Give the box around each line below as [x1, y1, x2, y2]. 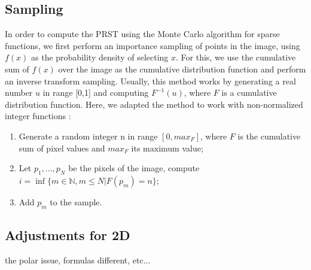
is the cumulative [237, 129, 301, 142]
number [5, 86, 33, 99]
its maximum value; [131, 141, 203, 154]
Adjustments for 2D [5, 226, 130, 244]
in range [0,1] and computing [42, 86, 149, 99]
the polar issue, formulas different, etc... [5, 253, 151, 266]
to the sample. [50, 195, 102, 208]
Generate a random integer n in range [19, 129, 158, 142]
